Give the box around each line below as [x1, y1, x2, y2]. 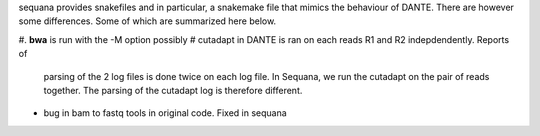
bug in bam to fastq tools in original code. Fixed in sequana [43, 107, 287, 119]
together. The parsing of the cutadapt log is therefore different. [43, 84, 303, 96]
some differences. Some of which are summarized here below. [18, 15, 277, 27]
